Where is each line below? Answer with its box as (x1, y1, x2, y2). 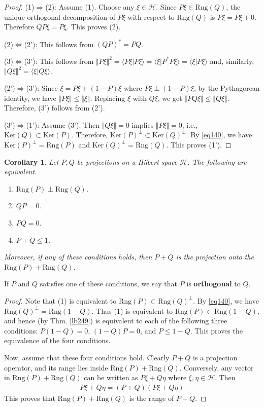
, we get (157, 92, 182, 103)
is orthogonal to (186, 278, 241, 289)
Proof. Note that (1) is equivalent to (4, 295, 117, 306)
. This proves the (190, 325, 243, 336)
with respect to (127, 11, 175, 22)
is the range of (129, 392, 174, 403)
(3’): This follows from (24, 55, 94, 66)
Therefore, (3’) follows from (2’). (4, 102, 105, 113)
